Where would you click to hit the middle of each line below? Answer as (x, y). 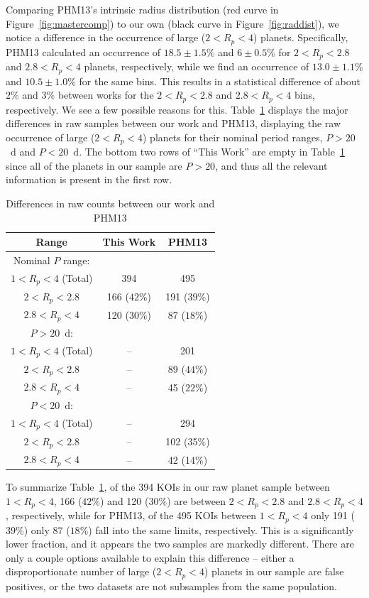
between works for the (106, 95)
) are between (196, 500)
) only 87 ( (47, 529)
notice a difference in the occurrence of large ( (106, 37)
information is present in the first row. (89, 179)
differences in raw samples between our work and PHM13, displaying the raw (174, 123)
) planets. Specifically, (301, 37)
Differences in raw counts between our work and (110, 203)
